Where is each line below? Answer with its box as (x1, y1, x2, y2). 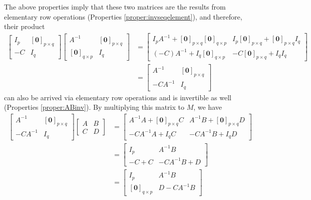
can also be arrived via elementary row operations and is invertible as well (4, 92, 231, 102)
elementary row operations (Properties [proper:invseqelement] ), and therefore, (4, 11, 242, 22)
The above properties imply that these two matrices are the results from (4, 2, 226, 12)
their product (4, 21, 45, 32)
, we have (193, 102, 222, 112)
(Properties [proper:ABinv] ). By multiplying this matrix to (4, 102, 184, 112)
